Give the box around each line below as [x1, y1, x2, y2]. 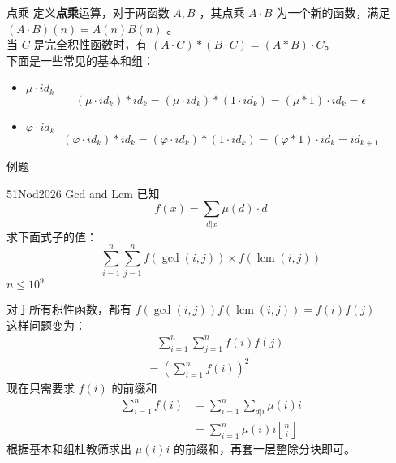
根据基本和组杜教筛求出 [6, 440, 131, 457]
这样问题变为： [6, 316, 86, 333]
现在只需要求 [6, 379, 75, 396]
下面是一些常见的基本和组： [6, 51, 154, 68]
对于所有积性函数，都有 [6, 301, 131, 318]
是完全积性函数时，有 [33, 36, 148, 53]
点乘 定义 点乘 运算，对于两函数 [6, 4, 170, 20]
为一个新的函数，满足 [276, 4, 390, 20]
